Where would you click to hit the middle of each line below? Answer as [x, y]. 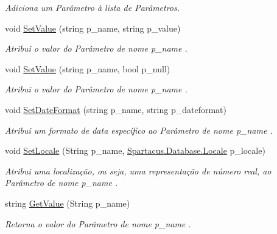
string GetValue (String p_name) [68, 203]
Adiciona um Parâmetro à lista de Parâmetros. [93, 7]
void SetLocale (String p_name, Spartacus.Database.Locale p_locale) [135, 150]
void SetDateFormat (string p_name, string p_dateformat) [116, 109]
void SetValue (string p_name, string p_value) [93, 28]
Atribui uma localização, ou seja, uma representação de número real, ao [138, 170]
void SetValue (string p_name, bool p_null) [88, 68]
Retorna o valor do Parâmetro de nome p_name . [98, 223]
